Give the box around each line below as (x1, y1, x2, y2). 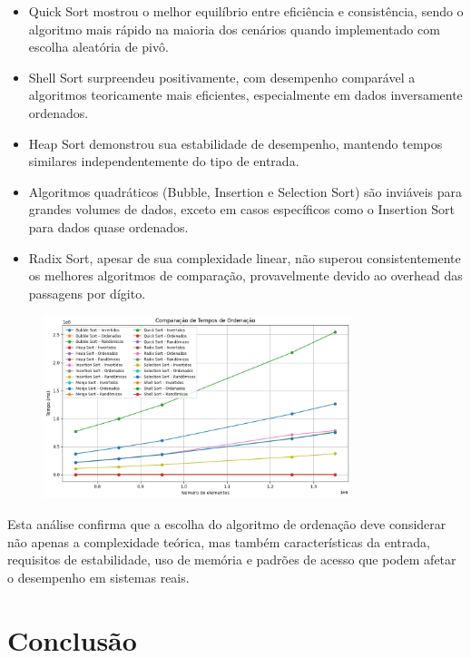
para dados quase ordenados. (28, 217, 189, 236)
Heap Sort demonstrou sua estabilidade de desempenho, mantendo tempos (28, 133, 443, 152)
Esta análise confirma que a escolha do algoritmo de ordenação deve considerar (7, 515, 446, 534)
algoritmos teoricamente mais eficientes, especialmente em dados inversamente (28, 85, 463, 104)
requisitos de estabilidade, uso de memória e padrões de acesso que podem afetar (7, 550, 456, 569)
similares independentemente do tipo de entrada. (28, 152, 299, 171)
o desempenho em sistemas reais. (7, 567, 190, 586)
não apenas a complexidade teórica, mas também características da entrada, (7, 532, 430, 551)
